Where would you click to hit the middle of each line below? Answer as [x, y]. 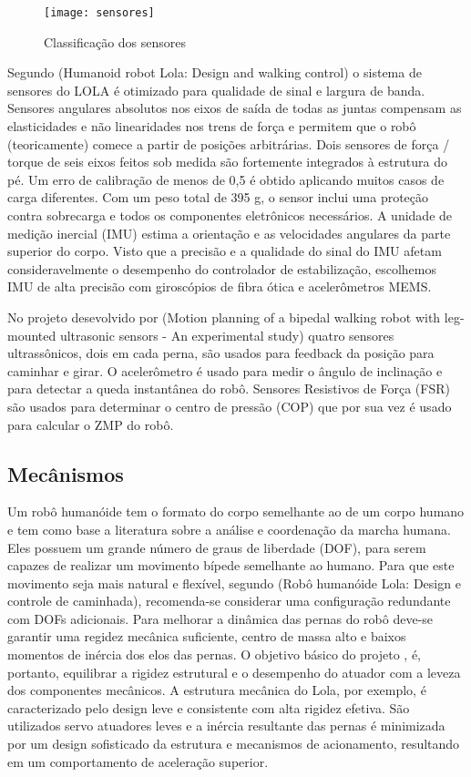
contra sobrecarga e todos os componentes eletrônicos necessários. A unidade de [230, 215]
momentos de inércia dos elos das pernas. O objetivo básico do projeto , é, [214, 654]
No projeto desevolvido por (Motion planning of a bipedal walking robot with [224, 317]
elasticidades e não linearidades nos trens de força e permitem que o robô [212, 126]
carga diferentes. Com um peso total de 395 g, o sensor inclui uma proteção [218, 197]
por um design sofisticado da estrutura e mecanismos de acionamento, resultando [234, 744]
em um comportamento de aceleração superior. [138, 761]
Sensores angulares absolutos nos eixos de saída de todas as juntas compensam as [235, 108]
